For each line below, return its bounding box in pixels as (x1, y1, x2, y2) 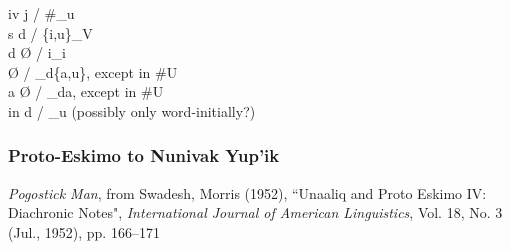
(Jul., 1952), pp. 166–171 (8, 221, 160, 242)
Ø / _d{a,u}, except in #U (8, 61, 178, 82)
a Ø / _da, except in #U (8, 81, 164, 102)
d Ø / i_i (8, 42, 66, 63)
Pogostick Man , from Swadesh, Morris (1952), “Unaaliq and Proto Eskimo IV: (8, 182, 487, 203)
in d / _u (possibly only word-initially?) (8, 100, 256, 121)
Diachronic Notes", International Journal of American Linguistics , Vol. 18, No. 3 (8, 202, 503, 223)
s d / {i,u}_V (8, 22, 93, 43)
